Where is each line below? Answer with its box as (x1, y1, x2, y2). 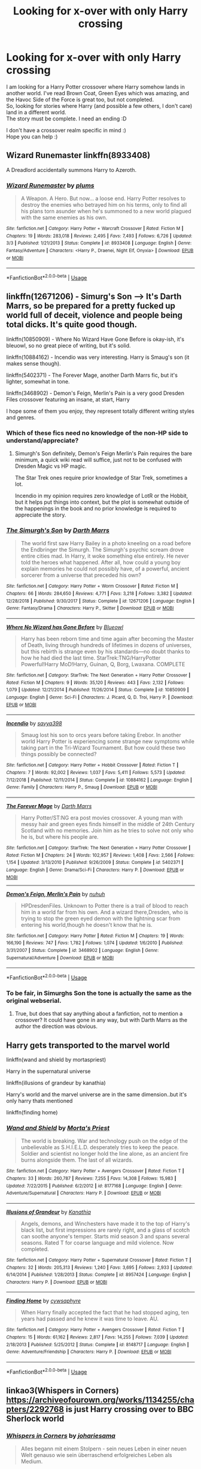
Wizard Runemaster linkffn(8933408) (6, 150, 151, 161)
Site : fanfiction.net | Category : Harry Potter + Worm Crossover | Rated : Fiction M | (6, 583, 178, 590)
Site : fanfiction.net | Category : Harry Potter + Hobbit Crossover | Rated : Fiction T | (6, 762, 179, 768)
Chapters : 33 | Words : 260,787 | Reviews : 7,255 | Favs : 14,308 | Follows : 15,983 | (6, 1175, 176, 1181)
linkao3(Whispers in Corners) (6, 1386, 120, 1396)
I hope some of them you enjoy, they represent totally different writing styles (6, 407, 194, 415)
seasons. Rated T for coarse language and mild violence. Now (20, 1239, 175, 1246)
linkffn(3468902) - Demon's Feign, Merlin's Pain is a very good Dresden (6, 389, 184, 397)
